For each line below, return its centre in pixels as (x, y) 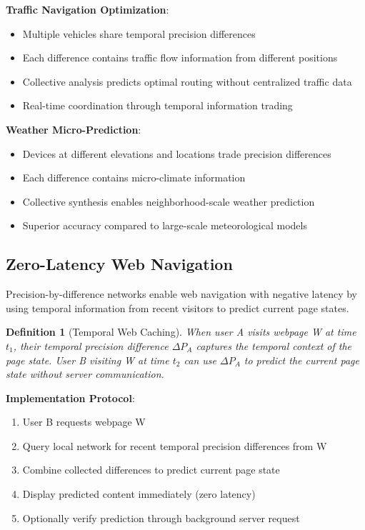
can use (200, 360)
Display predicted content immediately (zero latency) (139, 494)
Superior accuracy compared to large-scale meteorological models (165, 225)
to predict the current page (301, 360)
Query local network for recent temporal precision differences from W (175, 445)
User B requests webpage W (84, 422)
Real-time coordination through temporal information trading (157, 105)
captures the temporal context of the (274, 345)
